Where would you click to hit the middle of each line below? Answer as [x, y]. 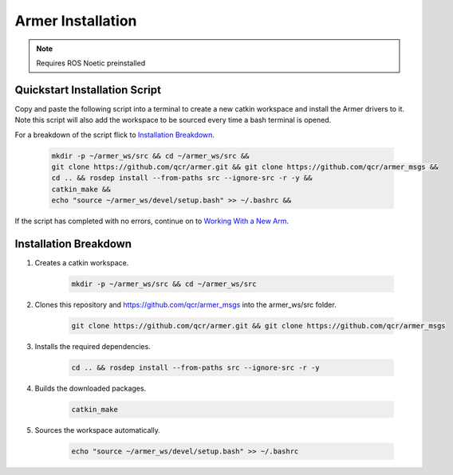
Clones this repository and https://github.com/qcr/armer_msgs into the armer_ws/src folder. [185, 305]
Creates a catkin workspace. [82, 263]
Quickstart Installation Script [88, 90]
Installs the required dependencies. [93, 346]
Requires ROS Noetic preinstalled [91, 63]
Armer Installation [76, 21]
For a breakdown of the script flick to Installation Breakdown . [115, 135]
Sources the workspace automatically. [98, 430]
